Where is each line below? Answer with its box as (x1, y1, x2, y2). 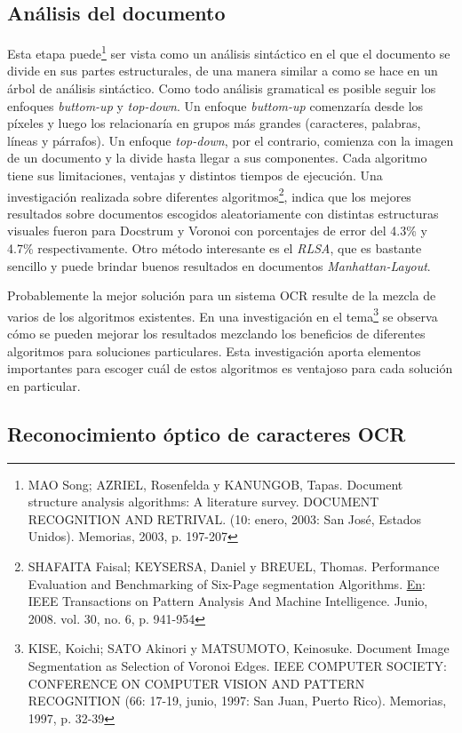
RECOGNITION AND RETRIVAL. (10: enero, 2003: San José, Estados (28, 509, 422, 528)
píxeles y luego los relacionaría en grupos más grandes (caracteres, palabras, (7, 114, 421, 132)
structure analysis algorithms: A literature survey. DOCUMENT (28, 492, 379, 511)
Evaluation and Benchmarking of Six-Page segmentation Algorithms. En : (28, 574, 426, 593)
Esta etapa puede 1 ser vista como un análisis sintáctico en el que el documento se (7, 42, 450, 62)
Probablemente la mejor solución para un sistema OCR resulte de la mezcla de (7, 286, 436, 305)
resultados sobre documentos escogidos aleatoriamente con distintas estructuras (7, 203, 439, 222)
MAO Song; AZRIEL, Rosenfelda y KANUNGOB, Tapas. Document (28, 474, 403, 493)
